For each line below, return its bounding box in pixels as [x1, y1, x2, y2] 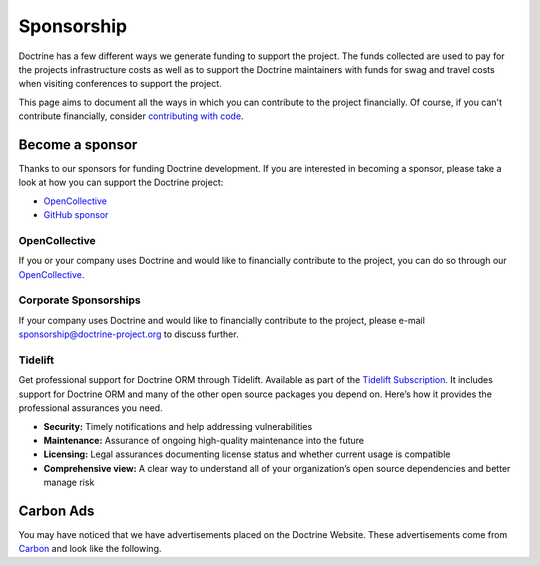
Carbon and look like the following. [18, 543, 162, 555]
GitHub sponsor [43, 209, 109, 221]
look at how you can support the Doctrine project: [18, 176, 224, 189]
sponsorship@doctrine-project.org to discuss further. [18, 328, 239, 340]
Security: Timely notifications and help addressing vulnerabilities [43, 420, 313, 432]
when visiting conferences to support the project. [18, 78, 222, 90]
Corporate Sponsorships [18, 293, 142, 307]
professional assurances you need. [18, 402, 164, 414]
